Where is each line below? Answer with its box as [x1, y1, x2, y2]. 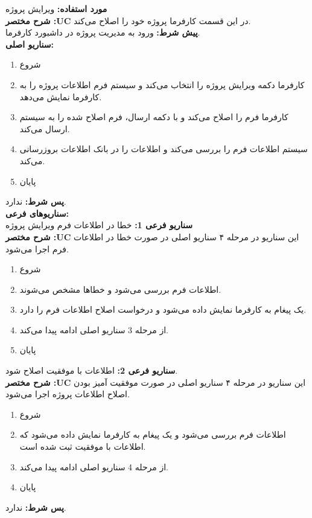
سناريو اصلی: [5, 37, 54, 50]
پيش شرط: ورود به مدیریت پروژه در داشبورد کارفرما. [5, 26, 200, 39]
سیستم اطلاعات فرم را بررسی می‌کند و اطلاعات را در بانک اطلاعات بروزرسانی [19, 142, 308, 155]
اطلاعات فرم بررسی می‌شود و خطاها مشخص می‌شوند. [19, 283, 221, 295]
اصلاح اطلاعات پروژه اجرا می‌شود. [5, 388, 130, 400]
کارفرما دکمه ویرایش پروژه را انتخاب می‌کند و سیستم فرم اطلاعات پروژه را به [19, 78, 305, 91]
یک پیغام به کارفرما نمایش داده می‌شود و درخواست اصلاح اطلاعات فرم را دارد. [19, 303, 307, 316]
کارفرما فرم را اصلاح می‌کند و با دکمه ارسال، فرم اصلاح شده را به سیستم [19, 110, 288, 123]
